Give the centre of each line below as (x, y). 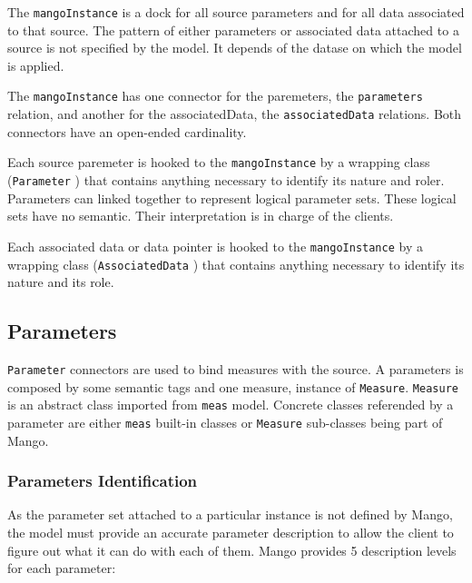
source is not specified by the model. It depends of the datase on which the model (235, 48)
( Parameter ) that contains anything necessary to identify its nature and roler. (226, 180)
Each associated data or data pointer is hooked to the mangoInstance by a (215, 246)
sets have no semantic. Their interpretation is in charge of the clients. (201, 216)
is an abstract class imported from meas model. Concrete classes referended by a (231, 405)
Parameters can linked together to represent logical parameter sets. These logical (232, 198)
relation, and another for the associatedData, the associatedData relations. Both (235, 114)
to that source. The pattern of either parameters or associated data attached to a (233, 30)
